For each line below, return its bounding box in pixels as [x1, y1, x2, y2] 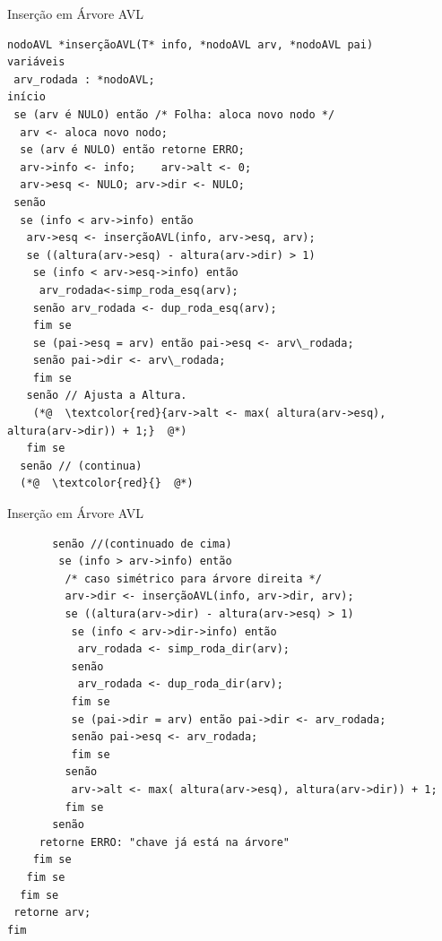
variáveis [7, 56, 65, 69]
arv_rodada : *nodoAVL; [13, 73, 155, 86]
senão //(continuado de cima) [52, 537, 232, 550]
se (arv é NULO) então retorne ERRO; [20, 143, 245, 157]
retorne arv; [13, 906, 91, 919]
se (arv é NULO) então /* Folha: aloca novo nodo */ [13, 108, 335, 121]
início [7, 91, 46, 104]
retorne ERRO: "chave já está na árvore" [39, 835, 290, 849]
